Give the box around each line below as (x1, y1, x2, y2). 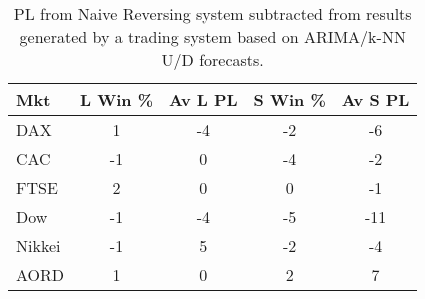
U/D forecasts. (161, 48, 264, 71)
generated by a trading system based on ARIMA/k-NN (19, 25, 406, 48)
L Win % (80, 88, 154, 111)
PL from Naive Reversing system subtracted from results (13, 2, 412, 25)
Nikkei (16, 234, 61, 257)
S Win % (253, 88, 326, 111)
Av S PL (341, 88, 410, 111)
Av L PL (169, 88, 238, 111)
